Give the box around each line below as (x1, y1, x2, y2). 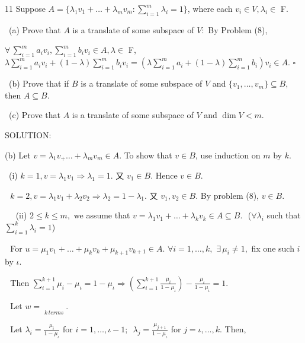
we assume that (73, 209, 130, 221)
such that (267, 209, 301, 221)
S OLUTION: (5, 128, 52, 141)
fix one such (251, 242, 294, 254)
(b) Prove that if (8, 77, 69, 90)
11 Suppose (5, 2, 46, 14)
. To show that (119, 148, 172, 161)
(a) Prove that (8, 23, 61, 36)
